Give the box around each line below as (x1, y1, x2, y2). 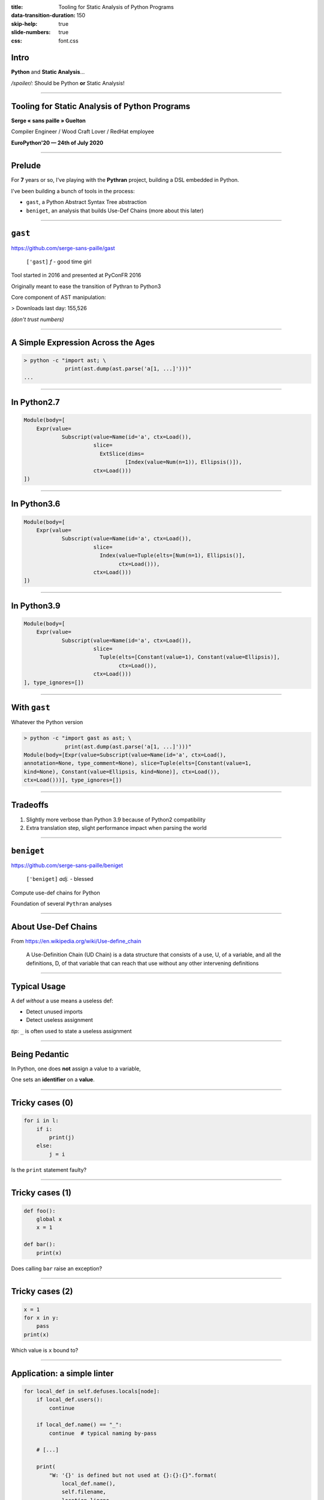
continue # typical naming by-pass (49, 1430, 157, 1436)
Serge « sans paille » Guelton (11, 117, 86, 124)
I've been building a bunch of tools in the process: (11, 187, 135, 194)
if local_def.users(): (36, 1396, 103, 1403)
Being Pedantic (11, 1049, 69, 1059)
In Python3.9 (11, 601, 61, 611)
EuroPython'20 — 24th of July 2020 (11, 139, 104, 146)
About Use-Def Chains (11, 922, 98, 932)
